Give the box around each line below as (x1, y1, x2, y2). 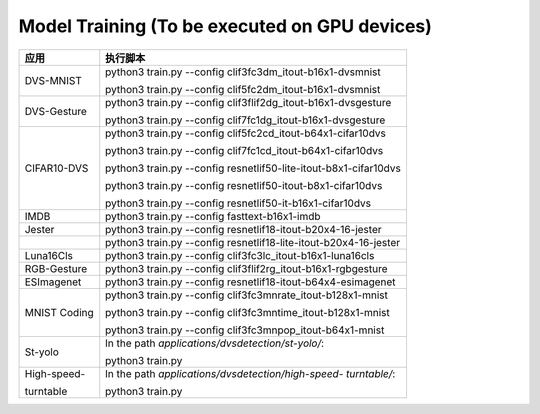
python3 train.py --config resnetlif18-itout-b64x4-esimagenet (105, 275, 396, 289)
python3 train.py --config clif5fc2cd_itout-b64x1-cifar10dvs (105, 126, 387, 140)
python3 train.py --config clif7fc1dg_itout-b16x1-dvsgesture (105, 113, 386, 127)
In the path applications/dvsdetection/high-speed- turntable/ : (105, 366, 396, 380)
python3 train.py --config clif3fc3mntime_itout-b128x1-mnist (105, 305, 390, 319)
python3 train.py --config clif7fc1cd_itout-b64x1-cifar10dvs (105, 143, 384, 157)
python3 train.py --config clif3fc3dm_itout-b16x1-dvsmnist (105, 65, 381, 79)
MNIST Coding (24, 305, 94, 319)
